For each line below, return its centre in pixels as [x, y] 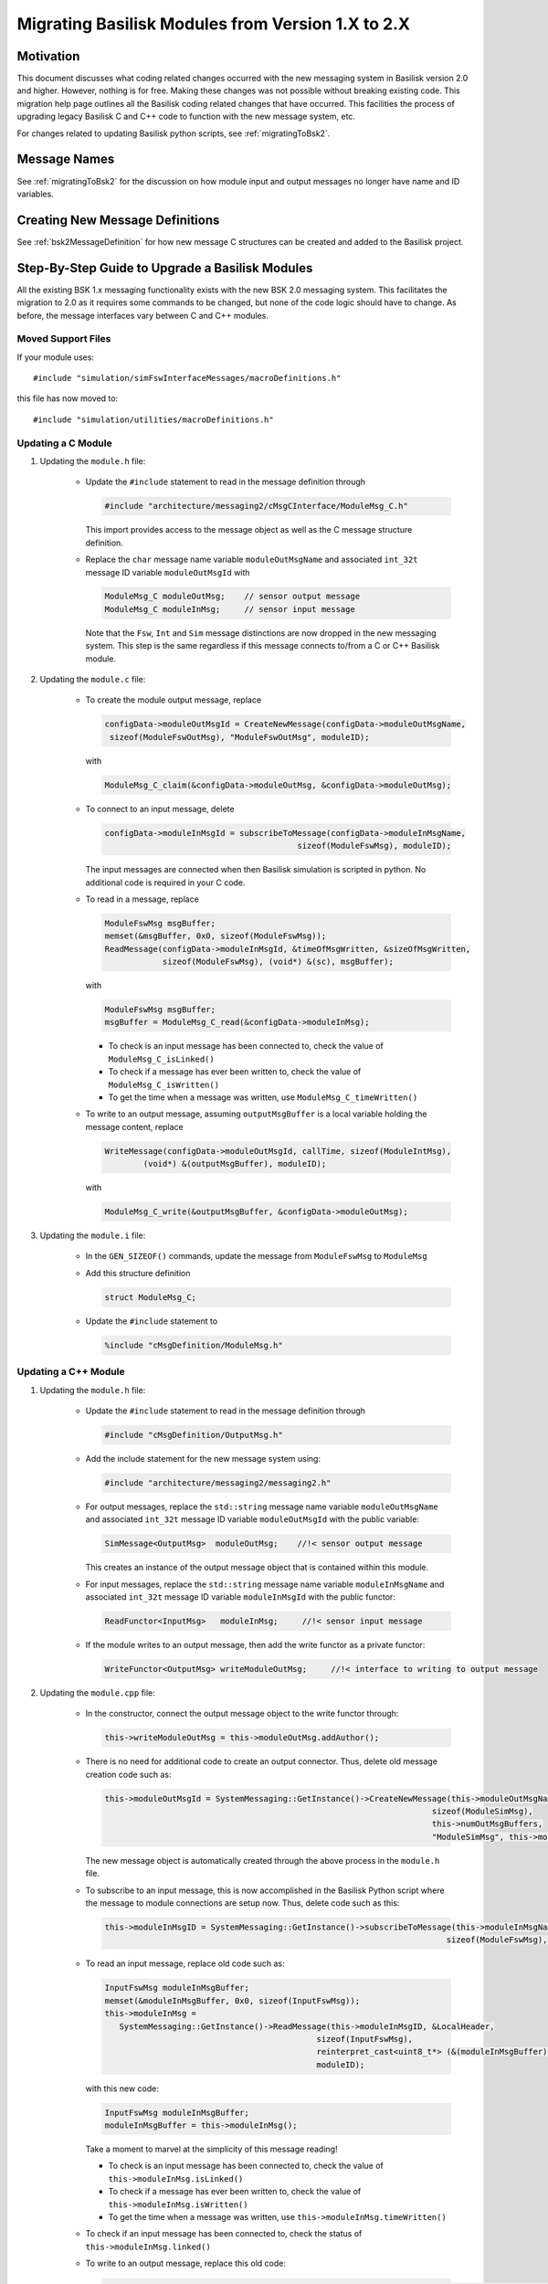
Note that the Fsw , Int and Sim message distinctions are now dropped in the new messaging [261, 633]
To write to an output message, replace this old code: [186, 2263]
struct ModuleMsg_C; [150, 1297]
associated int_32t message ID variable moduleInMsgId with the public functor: [241, 1597]
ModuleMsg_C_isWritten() [163, 1084]
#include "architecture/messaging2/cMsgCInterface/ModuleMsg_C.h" [256, 506]
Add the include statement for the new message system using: [203, 1458]
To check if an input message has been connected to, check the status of [224, 2234]
